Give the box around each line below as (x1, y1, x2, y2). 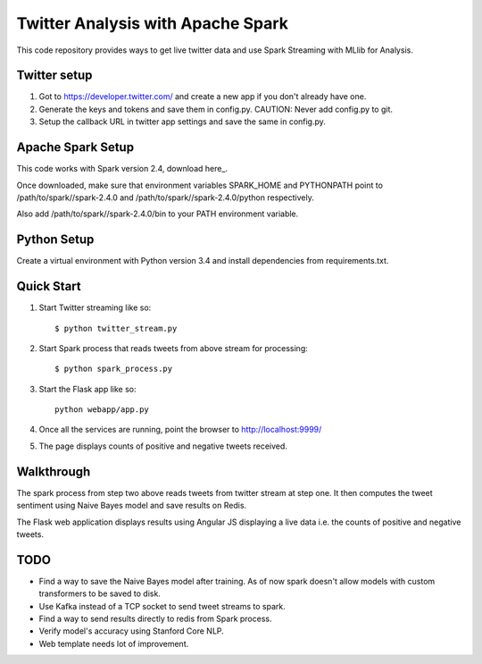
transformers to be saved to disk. (38, 588, 161, 599)
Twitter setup (16, 68, 93, 83)
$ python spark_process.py (54, 364, 173, 374)
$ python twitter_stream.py (54, 323, 178, 333)
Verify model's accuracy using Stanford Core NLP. (38, 626, 225, 636)
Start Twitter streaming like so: (38, 302, 152, 313)
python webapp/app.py (54, 405, 149, 415)
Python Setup (16, 232, 95, 248)
